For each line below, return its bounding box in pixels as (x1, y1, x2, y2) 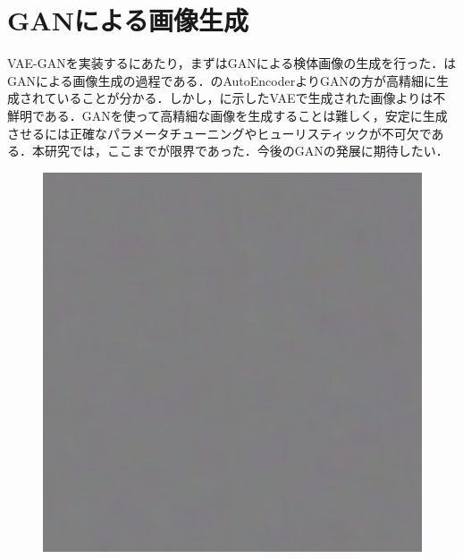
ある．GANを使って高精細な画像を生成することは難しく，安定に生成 (44, 106, 448, 124)
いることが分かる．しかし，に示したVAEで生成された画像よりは (56, 89, 434, 107)
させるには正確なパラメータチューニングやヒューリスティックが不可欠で (7, 123, 432, 142)
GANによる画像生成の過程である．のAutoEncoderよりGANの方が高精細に (7, 71, 436, 89)
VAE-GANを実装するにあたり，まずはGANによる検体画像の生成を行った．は (7, 54, 457, 72)
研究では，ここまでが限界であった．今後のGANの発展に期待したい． (44, 141, 449, 160)
